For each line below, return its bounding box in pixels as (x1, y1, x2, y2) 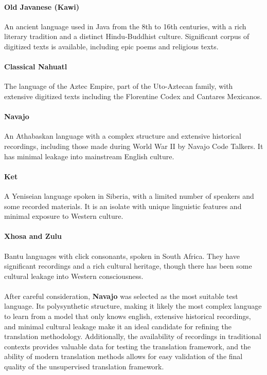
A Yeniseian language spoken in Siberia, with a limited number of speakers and (4, 190, 254, 201)
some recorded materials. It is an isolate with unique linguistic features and (4, 200, 242, 211)
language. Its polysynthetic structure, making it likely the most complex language (4, 301, 262, 311)
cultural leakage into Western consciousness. (4, 270, 144, 281)
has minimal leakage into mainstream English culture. (4, 151, 174, 161)
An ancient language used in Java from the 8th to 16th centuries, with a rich (4, 21, 246, 31)
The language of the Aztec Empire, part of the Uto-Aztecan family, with (4, 81, 233, 91)
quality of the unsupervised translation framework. (4, 361, 164, 372)
